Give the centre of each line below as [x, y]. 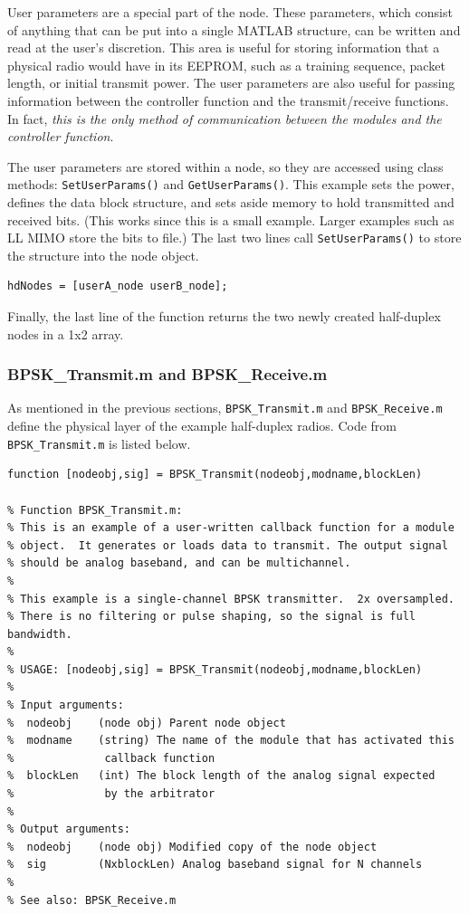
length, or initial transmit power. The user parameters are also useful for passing [231, 83]
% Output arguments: [69, 829]
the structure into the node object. [103, 255]
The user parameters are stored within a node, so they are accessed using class [225, 166]
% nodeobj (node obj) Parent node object [147, 723]
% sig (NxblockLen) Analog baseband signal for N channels [215, 865]
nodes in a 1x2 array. [66, 333]
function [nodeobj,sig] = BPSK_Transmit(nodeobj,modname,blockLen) [215, 475]
